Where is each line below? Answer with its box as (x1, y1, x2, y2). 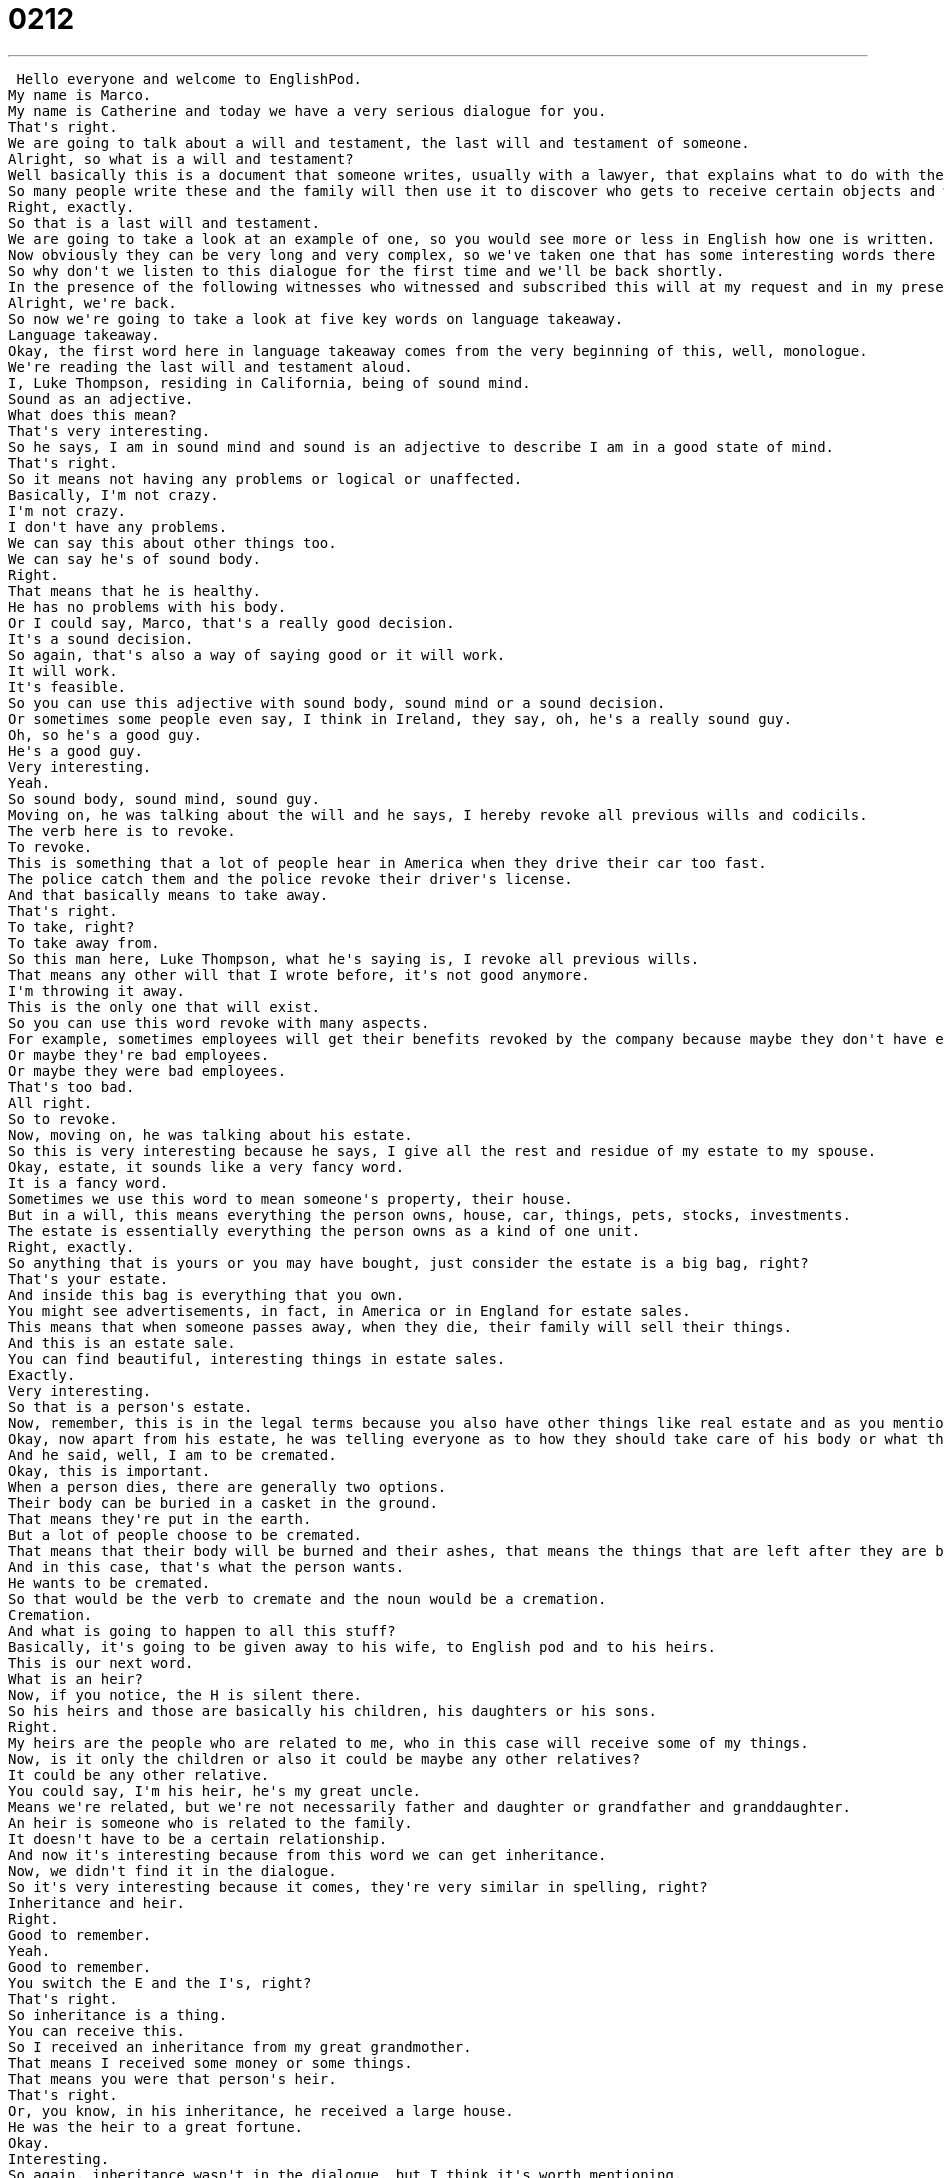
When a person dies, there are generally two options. (8, 1478, 447, 1495)
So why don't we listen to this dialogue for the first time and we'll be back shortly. (8, 262, 725, 279)
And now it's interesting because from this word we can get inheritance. (8, 1846, 607, 1863)
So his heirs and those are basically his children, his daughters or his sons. (8, 1702, 658, 1719)
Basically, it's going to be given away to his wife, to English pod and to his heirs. (8, 1638, 717, 1655)
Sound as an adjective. (8, 390, 194, 407)
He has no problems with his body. (8, 598, 287, 615)
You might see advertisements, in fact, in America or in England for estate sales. (8, 1302, 691, 1319)
